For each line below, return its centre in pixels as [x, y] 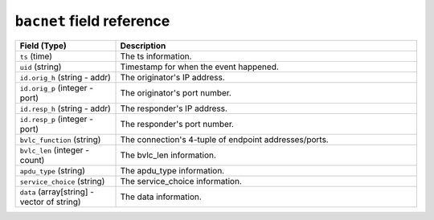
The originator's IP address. [172, 77]
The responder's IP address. [174, 108]
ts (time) [36, 56]
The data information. [161, 197]
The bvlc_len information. [168, 155]
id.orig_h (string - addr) [66, 77]
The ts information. [156, 56]
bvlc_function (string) [60, 139]
